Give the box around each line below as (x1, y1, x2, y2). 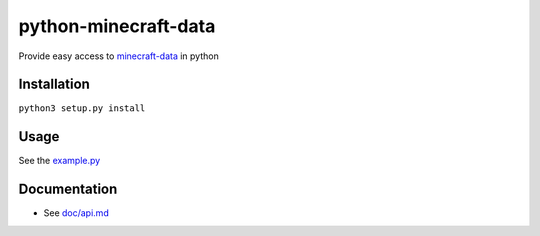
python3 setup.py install (18, 103, 146, 114)
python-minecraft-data (18, 15, 216, 37)
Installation (18, 76, 90, 93)
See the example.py (18, 155, 101, 167)
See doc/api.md (43, 207, 109, 219)
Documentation (18, 181, 118, 198)
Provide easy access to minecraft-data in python (18, 50, 219, 62)
